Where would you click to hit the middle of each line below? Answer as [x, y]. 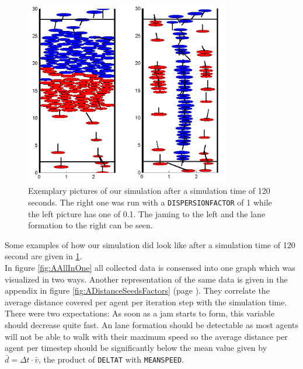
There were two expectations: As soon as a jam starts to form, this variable [140, 313]
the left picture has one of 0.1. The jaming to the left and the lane [147, 213]
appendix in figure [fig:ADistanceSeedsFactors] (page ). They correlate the [137, 290]
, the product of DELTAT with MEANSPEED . [112, 359]
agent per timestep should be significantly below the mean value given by [136, 348]
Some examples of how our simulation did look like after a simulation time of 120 [150, 244]
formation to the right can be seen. [90, 225]
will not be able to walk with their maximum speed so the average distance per [146, 336]
